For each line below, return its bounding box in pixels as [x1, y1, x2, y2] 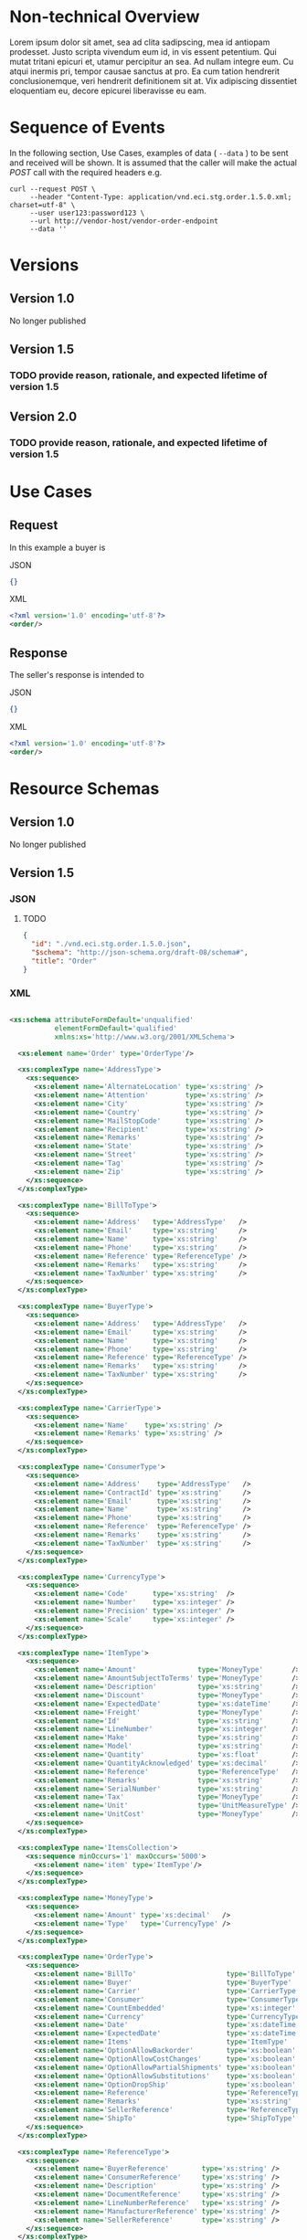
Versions [9, 255, 79, 276]
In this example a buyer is [9, 542, 106, 553]
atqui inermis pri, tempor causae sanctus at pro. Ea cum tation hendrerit [9, 66, 281, 77]
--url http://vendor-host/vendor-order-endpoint [29, 217, 219, 226]
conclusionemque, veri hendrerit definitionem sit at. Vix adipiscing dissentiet [9, 75, 298, 86]
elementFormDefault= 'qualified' [54, 1023, 178, 1033]
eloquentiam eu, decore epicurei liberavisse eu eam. [9, 85, 207, 96]
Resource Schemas [9, 778, 160, 798]
